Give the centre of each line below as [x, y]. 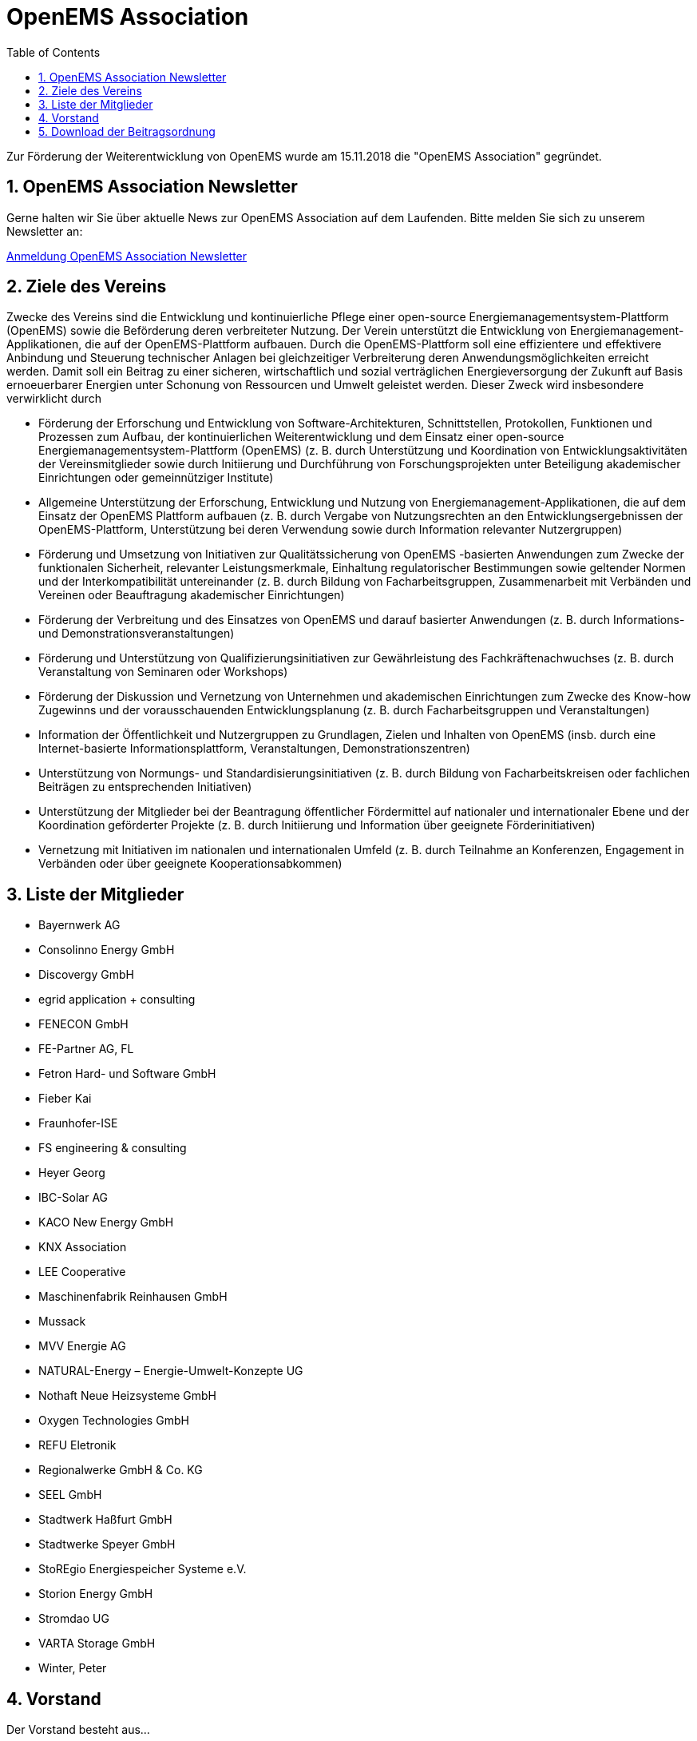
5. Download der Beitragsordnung [127, 131]
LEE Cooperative [82, 1272]
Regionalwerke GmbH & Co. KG [121, 1470]
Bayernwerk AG [79, 925]
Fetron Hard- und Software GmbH [127, 1074]
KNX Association [83, 1247]
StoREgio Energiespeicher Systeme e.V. [143, 1569]
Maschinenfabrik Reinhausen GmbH [133, 1297]
